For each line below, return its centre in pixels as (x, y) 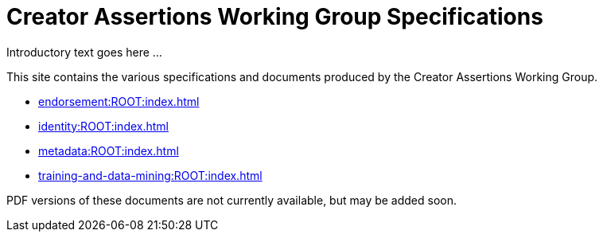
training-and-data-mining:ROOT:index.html (150, 175)
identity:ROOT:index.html (103, 126)
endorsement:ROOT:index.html (119, 101)
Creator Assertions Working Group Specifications (275, 17)
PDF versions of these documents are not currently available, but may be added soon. (232, 200)
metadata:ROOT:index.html (109, 150)
